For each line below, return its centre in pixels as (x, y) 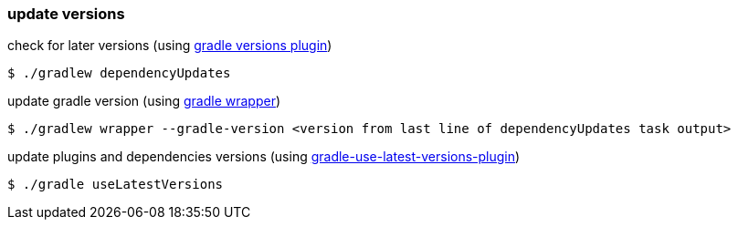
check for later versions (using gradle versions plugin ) (170, 46)
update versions (66, 14)
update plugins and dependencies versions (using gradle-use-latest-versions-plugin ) (264, 157)
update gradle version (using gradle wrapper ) (144, 101)
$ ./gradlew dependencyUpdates (119, 73)
